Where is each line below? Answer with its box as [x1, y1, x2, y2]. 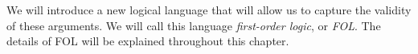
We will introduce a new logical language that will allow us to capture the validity [6, 2, 412, 17]
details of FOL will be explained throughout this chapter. [6, 33, 289, 49]
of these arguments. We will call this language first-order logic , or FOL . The [6, 17, 381, 33]
